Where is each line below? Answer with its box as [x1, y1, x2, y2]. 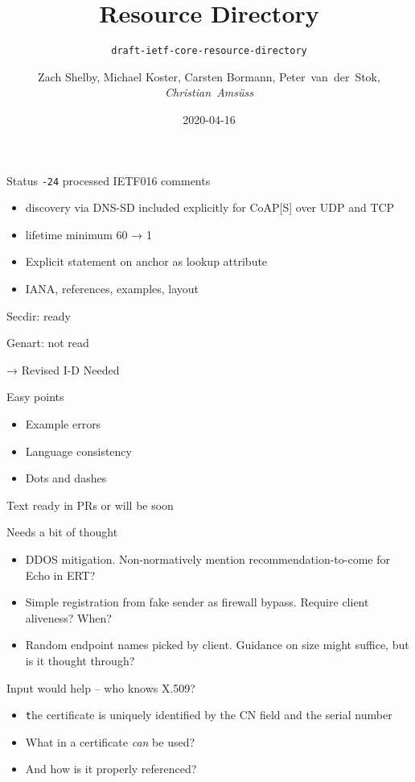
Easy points [6, 388, 64, 405]
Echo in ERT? [25, 566, 96, 583]
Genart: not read [6, 334, 89, 351]
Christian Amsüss [164, 84, 254, 101]
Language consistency [25, 442, 132, 459]
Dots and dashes [25, 470, 107, 486]
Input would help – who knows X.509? [6, 679, 195, 696]
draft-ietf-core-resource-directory [111, 45, 307, 57]
